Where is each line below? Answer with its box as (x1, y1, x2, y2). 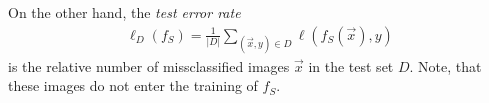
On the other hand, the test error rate (8, 2, 241, 22)
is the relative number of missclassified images (8, 55, 290, 76)
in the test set (308, 55, 394, 76)
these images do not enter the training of (8, 75, 258, 96)
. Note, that (409, 55, 482, 76)
